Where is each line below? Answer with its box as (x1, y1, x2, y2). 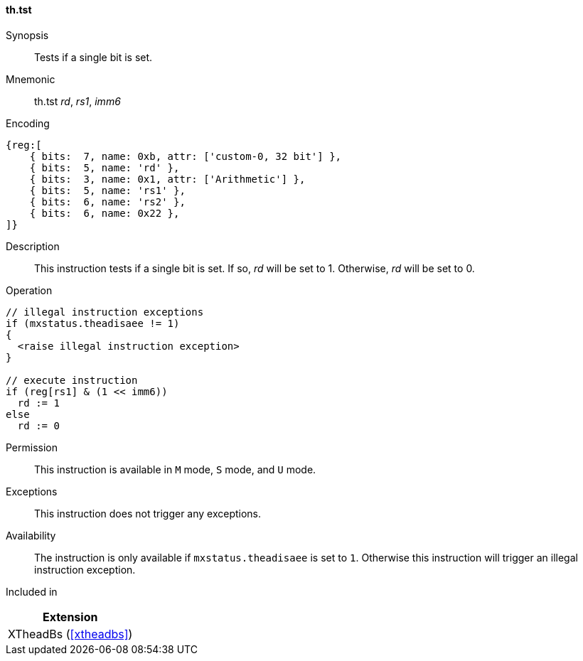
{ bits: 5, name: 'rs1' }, (29, 184, 186, 196)
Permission (6, 441, 58, 453)
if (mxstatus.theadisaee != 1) (6, 317, 180, 329)
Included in (6, 585, 58, 598)
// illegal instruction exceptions (6, 306, 204, 318)
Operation (6, 284, 53, 296)
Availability (6, 529, 56, 542)
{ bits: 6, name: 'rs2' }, (29, 195, 186, 208)
